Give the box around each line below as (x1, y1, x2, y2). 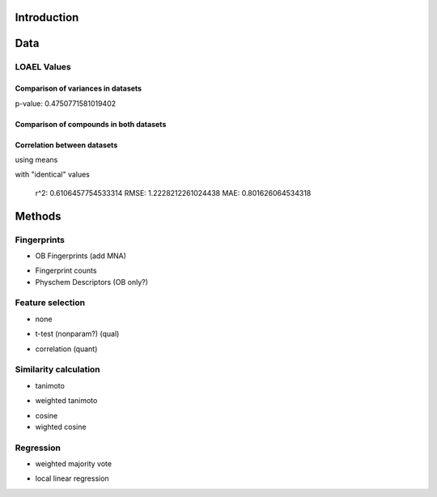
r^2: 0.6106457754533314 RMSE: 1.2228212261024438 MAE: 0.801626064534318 (35, 188, 312, 198)
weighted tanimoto (35, 396, 98, 406)
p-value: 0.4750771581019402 (15, 98, 117, 108)
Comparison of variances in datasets (15, 83, 142, 93)
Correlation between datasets (15, 140, 118, 150)
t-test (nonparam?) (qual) (35, 329, 120, 339)
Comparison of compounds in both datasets (15, 119, 167, 129)
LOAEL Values (15, 62, 72, 73)
